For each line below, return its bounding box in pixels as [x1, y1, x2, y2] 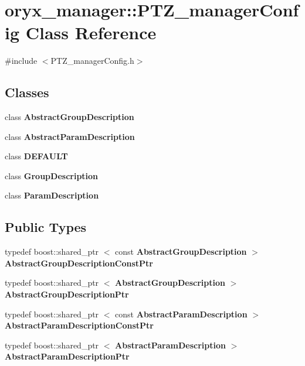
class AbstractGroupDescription [5, 111, 134, 123]
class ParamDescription [5, 189, 99, 201]
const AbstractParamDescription [115, 307, 248, 320]
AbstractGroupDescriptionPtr [5, 288, 129, 300]
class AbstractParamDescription [5, 130, 135, 142]
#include [5, 54, 38, 67]
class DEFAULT [5, 150, 68, 162]
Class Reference [25, 20, 157, 45]
